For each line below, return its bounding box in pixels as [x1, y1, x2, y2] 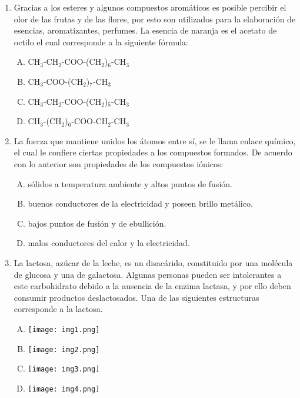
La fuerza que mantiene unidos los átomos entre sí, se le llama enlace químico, [14, 134, 296, 147]
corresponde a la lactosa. [14, 303, 103, 315]
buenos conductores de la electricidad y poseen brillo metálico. [28, 197, 253, 210]
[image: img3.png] [28, 365, 100, 374]
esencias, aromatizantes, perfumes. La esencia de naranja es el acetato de [14, 24, 277, 37]
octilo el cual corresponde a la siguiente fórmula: [14, 35, 189, 48]
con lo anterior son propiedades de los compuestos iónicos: [14, 157, 224, 170]
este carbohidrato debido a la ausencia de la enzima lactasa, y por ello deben [14, 280, 291, 292]
